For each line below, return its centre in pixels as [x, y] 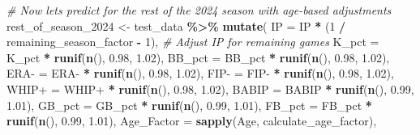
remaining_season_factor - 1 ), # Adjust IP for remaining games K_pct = [193, 42]
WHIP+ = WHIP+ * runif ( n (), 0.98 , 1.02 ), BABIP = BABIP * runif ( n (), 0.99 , [210, 89]
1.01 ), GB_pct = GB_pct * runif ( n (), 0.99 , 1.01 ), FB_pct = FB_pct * [189, 105]
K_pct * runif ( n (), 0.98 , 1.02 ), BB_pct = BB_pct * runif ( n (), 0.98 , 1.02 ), [198, 57]
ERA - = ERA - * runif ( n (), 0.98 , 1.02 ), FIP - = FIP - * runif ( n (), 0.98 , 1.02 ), [200, 73]
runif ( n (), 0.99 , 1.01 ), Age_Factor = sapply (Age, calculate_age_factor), [192, 121]
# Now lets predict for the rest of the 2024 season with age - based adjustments [199, 10]
